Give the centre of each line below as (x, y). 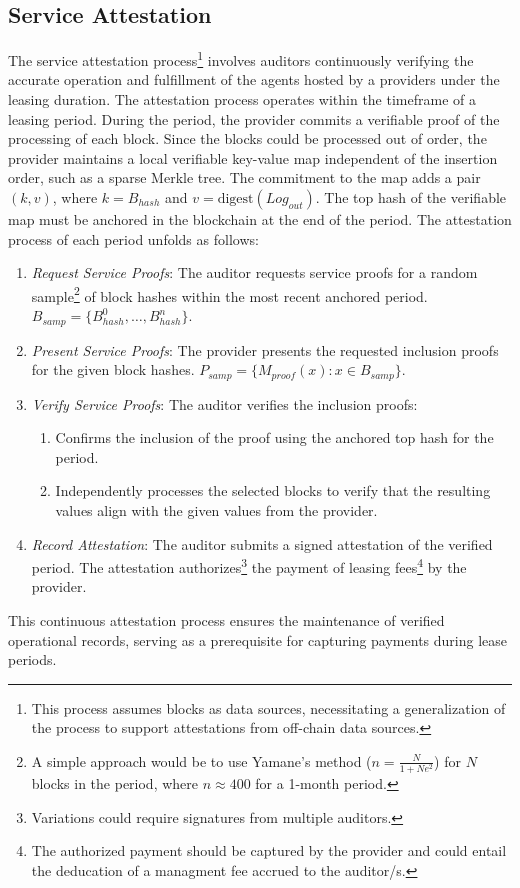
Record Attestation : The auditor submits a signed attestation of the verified (262, 543)
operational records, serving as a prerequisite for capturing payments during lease (257, 639)
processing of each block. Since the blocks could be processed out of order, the (247, 138)
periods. (32, 659)
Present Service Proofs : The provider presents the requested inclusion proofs (265, 349)
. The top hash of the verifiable (411, 197)
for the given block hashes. (113, 369)
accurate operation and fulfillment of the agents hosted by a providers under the (254, 79)
